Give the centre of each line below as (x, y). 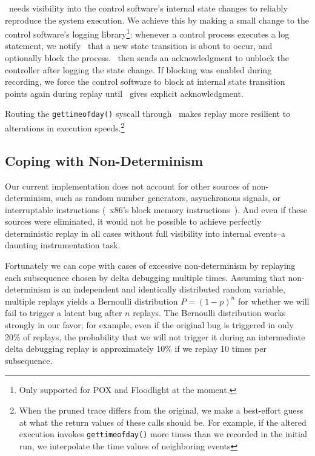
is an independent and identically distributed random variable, (169, 289)
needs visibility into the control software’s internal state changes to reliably (148, 8)
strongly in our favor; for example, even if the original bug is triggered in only (149, 325)
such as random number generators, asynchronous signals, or (168, 198)
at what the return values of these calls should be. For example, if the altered (163, 422)
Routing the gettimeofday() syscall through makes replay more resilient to (148, 114)
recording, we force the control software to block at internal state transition (145, 81)
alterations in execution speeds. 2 (65, 127)
